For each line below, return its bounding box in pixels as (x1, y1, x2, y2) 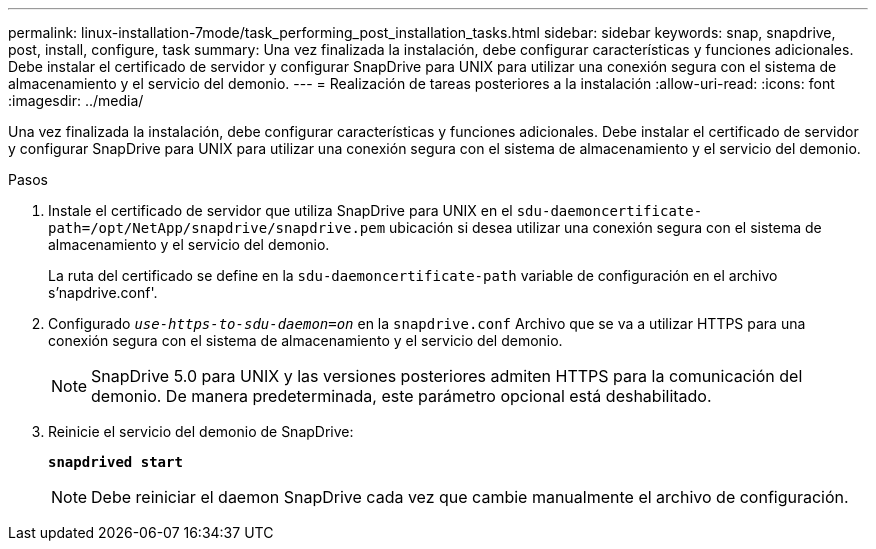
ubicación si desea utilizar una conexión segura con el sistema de (389, 219, 822, 236)
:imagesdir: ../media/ (8, 92, 144, 109)
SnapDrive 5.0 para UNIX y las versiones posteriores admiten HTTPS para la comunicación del (91, 366, 803, 386)
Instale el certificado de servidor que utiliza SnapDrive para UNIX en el (48, 202, 513, 219)
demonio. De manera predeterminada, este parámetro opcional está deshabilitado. (91, 386, 712, 406)
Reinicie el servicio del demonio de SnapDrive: (48, 423, 354, 440)
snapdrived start (48, 454, 183, 470)
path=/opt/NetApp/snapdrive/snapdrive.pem (48, 220, 386, 236)
